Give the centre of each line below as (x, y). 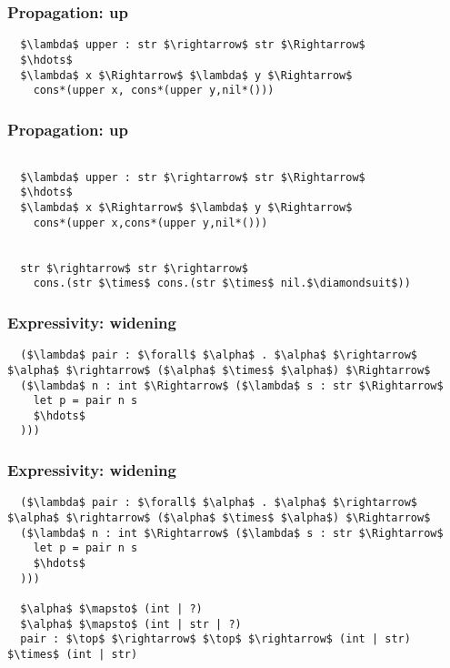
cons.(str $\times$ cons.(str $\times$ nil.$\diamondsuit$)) (222, 283)
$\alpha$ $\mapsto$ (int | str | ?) (131, 624)
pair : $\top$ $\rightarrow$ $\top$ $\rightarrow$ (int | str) (215, 639)
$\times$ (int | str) (73, 654)
